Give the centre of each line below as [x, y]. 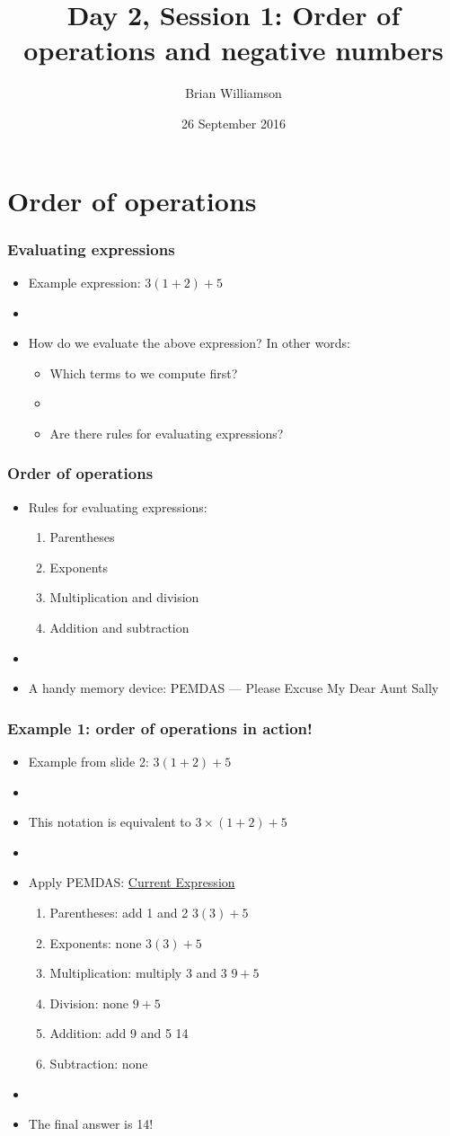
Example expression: [84, 282]
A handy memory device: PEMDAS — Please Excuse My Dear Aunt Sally [234, 688]
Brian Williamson [234, 93]
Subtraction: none [99, 1063]
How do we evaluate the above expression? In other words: [189, 343]
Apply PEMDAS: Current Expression [132, 882]
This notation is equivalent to [110, 822]
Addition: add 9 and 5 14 [119, 1033]
